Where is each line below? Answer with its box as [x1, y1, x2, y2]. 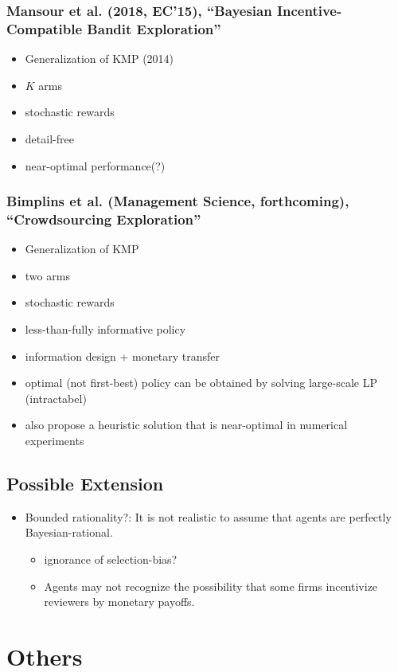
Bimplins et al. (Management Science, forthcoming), [6, 191, 349, 211]
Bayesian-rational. [25, 524, 113, 541]
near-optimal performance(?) [25, 157, 166, 174]
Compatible [6, 18, 83, 38]
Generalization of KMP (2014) [25, 50, 174, 67]
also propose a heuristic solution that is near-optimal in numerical [25, 416, 348, 433]
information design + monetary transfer [25, 347, 220, 364]
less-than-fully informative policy [25, 321, 186, 338]
